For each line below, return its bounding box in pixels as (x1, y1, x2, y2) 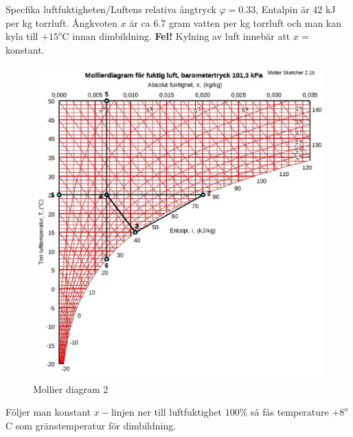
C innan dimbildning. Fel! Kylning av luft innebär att (62, 29, 291, 43)
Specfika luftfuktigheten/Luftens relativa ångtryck (5, 2, 216, 16)
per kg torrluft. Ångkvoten (5, 15, 118, 30)
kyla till (5, 29, 38, 43)
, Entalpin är (255, 2, 310, 16)
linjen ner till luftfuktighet (111, 405, 222, 419)
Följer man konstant (5, 405, 91, 419)
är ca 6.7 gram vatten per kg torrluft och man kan (129, 15, 342, 30)
